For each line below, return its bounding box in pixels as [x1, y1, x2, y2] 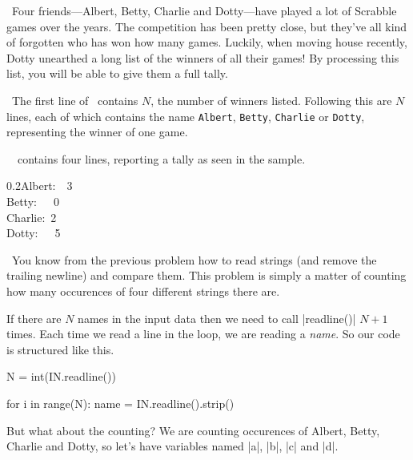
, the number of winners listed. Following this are [150, 91, 392, 108]
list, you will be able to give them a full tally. [6, 65, 228, 82]
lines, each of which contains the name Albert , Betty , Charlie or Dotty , [6, 107, 365, 124]
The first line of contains [11, 91, 138, 108]
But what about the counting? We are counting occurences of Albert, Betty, [6, 422, 380, 438]
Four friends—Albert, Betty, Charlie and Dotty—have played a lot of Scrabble [11, 2, 397, 18]
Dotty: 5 [6, 224, 61, 241]
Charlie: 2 [6, 208, 57, 225]
